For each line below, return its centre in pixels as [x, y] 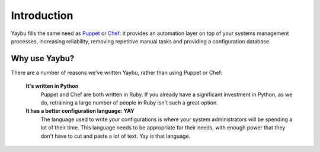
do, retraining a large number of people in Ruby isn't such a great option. [129, 103]
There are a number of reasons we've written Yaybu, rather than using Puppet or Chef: [117, 72]
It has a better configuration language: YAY [80, 111]
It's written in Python [52, 86]
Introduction [42, 15]
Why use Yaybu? [43, 58]
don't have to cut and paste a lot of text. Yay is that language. [116, 136]
